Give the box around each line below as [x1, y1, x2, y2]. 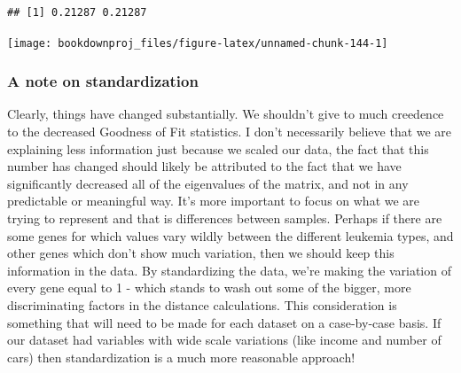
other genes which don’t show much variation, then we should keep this [7, 244, 395, 262]
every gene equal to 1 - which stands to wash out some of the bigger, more [7, 278, 411, 297]
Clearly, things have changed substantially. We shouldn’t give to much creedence [7, 105, 444, 123]
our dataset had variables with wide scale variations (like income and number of [7, 330, 441, 349]
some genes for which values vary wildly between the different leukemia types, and [7, 226, 454, 245]
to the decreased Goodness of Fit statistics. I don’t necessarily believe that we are [7, 122, 452, 141]
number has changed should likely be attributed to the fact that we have [7, 157, 402, 175]
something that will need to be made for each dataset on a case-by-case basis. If [7, 313, 441, 331]
